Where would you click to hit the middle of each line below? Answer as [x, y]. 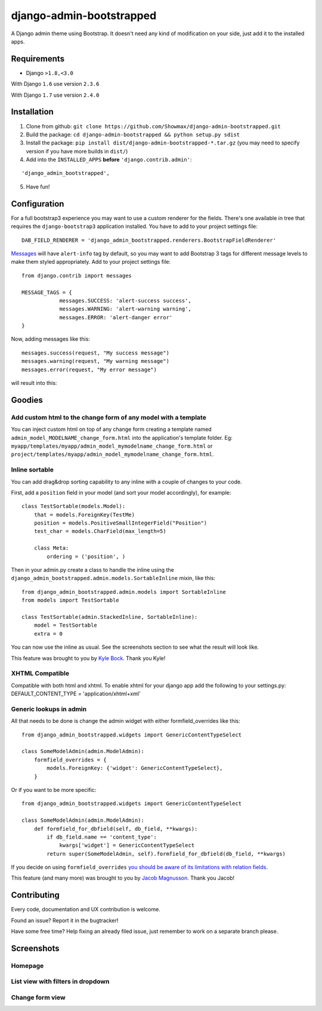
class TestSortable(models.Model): [74, 506]
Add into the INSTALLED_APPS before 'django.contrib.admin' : [109, 160]
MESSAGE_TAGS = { [47, 292]
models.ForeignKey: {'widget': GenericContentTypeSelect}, [135, 768]
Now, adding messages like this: [51, 339]
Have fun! [38, 187]
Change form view [38, 998]
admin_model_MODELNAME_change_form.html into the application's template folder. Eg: [122, 437]
